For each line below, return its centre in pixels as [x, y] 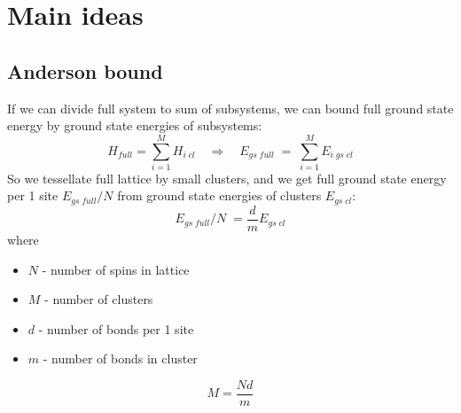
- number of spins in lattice [116, 269]
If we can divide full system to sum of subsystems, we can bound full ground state [230, 108]
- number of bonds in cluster [120, 358]
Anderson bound [85, 70]
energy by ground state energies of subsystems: [135, 125]
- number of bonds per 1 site [116, 328]
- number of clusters [99, 299]
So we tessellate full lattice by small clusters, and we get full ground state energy [227, 178]
